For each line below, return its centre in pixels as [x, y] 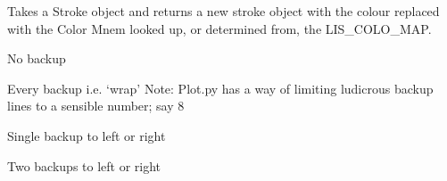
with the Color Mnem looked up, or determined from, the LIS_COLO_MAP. [219, 28]
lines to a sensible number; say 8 [96, 106]
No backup [37, 58]
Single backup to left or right [87, 135]
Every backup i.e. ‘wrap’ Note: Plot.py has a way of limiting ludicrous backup [220, 88]
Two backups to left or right [84, 165]
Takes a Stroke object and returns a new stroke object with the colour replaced [223, 11]
